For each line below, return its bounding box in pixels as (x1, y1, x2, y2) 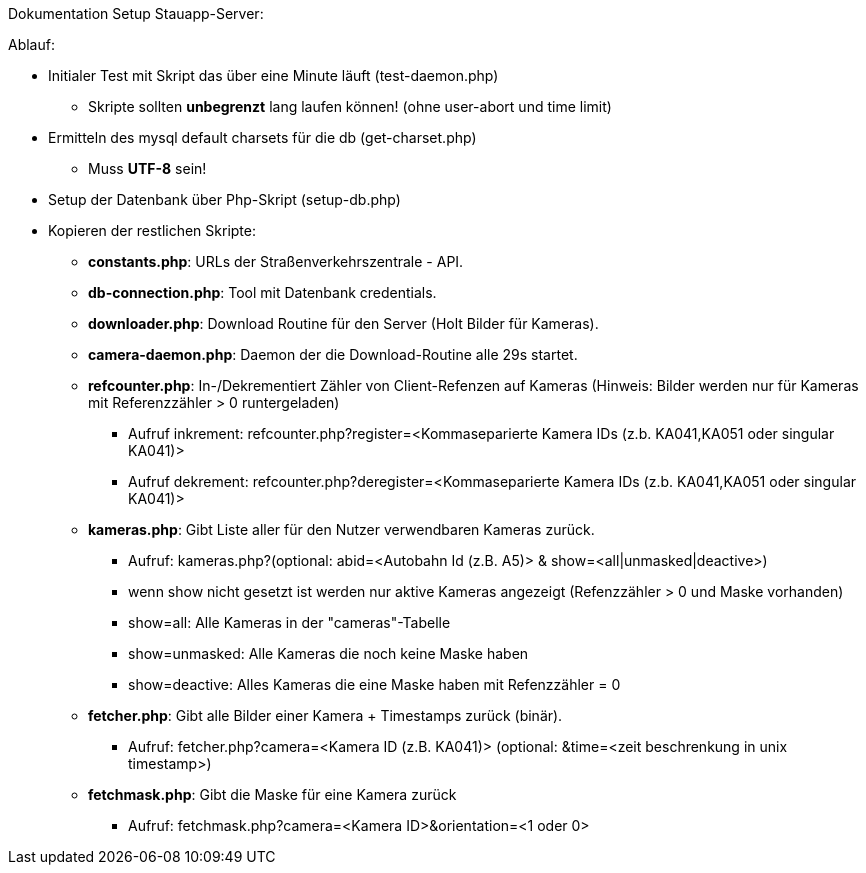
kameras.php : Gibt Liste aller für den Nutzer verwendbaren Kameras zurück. (88, 521, 595, 538)
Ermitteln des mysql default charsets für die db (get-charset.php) (48, 129, 477, 146)
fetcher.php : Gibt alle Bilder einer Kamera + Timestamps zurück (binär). (88, 707, 563, 724)
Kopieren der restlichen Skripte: (48, 222, 256, 239)
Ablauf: (8, 36, 55, 53)
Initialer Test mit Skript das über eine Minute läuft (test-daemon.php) (48, 67, 499, 84)
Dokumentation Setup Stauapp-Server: (8, 5, 264, 22)
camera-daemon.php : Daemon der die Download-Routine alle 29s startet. (88, 346, 578, 363)
